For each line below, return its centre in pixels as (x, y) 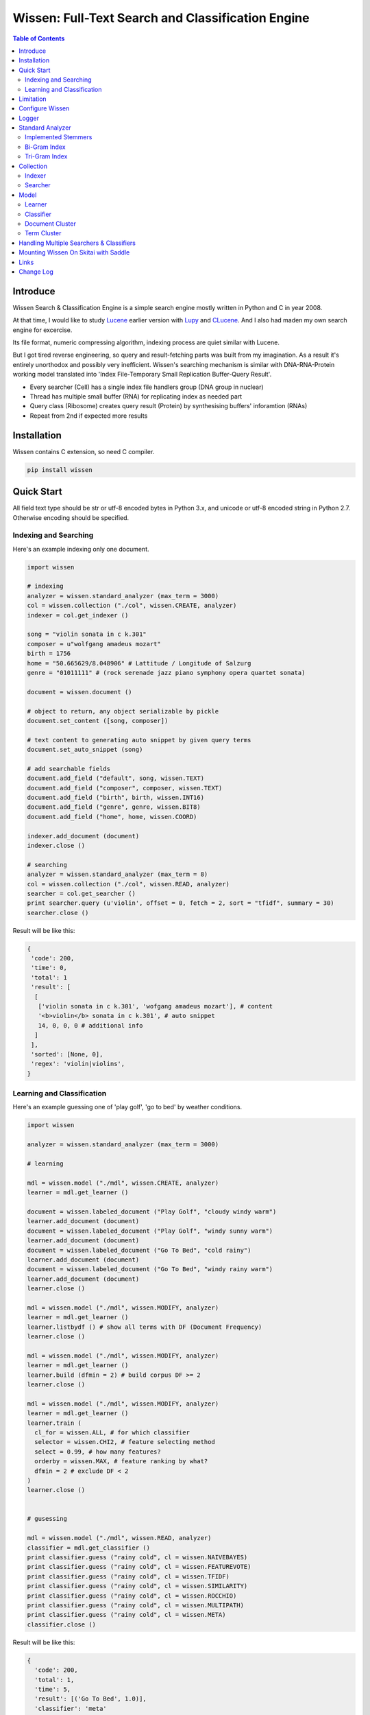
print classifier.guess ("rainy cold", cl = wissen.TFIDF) (128, 1576)
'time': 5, (53, 1689)
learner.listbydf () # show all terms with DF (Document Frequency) (145, 1327)
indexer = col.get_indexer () (78, 615)
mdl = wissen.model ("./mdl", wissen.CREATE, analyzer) (123, 1183)
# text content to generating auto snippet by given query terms (139, 740)
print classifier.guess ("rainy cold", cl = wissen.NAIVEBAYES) (137, 1558)
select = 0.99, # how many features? (98, 1452)
